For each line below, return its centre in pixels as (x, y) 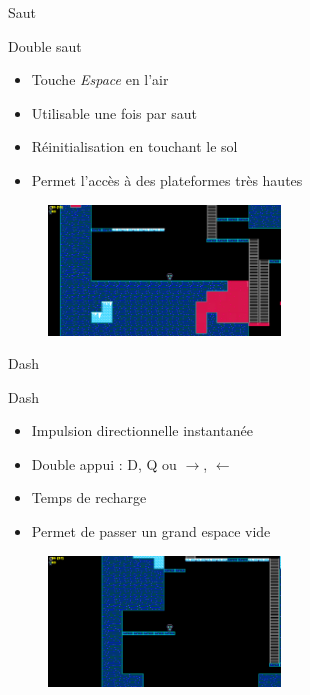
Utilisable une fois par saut (114, 112)
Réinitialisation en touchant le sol (134, 146)
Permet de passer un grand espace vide (151, 531)
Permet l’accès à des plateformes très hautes (167, 179)
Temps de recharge (89, 497)
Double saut (45, 45)
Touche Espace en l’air (100, 79)
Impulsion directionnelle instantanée (142, 430)
